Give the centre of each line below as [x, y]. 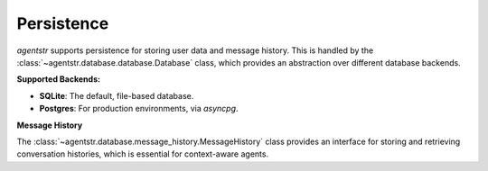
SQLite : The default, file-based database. [117, 95]
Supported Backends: [59, 79]
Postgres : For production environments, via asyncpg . [139, 109]
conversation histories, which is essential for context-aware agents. [143, 154]
